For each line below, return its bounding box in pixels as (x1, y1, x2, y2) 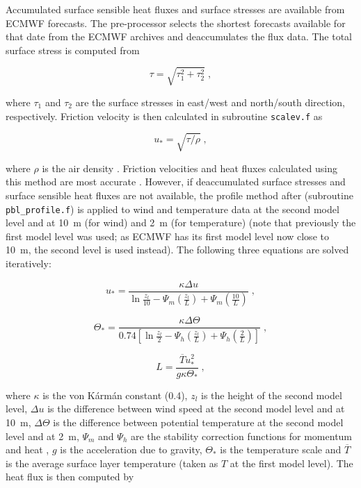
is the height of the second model (201, 387, 342, 402)
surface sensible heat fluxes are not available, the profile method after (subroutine (6, 187, 353, 202)
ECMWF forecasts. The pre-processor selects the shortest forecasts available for (6, 15, 346, 30)
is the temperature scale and (220, 442, 342, 457)
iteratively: (6, 255, 51, 270)
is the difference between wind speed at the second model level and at (47, 401, 345, 416)
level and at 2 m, (6, 428, 79, 443)
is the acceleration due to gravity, (60, 442, 202, 457)
